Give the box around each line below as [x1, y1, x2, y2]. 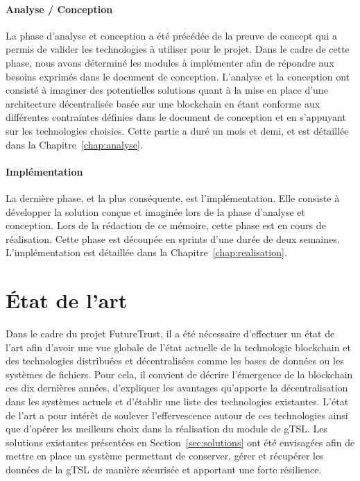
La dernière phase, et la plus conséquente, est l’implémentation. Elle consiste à [6, 190, 340, 205]
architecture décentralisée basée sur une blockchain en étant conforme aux [6, 96, 320, 110]
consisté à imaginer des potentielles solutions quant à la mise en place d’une [6, 83, 328, 97]
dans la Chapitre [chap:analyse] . [6, 137, 143, 151]
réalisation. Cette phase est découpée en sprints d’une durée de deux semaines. [6, 231, 340, 246]
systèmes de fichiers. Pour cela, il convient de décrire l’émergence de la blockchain [6, 366, 353, 381]
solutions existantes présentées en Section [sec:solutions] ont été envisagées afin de [6, 434, 355, 449]
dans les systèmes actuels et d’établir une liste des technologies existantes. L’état [6, 394, 349, 408]
